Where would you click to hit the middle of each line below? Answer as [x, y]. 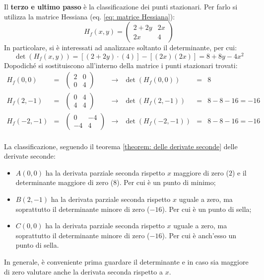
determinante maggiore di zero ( [65, 182]
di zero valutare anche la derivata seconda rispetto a [83, 271]
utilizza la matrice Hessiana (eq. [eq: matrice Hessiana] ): [90, 16]
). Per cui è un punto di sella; [207, 209]
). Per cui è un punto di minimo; [166, 182]
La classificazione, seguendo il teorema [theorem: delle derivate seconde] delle [121, 146]
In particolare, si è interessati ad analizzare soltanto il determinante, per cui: [121, 47]
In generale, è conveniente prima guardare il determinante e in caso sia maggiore [126, 261]
